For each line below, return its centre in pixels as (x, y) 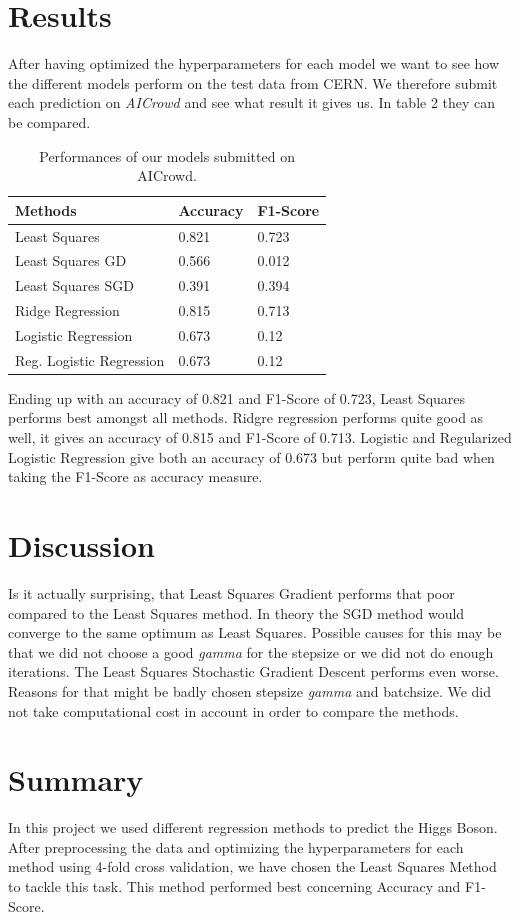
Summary (76, 779)
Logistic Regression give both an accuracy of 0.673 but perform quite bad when (251, 456)
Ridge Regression (67, 310)
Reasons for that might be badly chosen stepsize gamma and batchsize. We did (250, 690)
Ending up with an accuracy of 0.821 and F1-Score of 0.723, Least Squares (237, 397)
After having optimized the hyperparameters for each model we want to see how (254, 63)
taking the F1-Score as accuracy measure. (135, 476)
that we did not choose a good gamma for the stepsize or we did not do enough (251, 651)
